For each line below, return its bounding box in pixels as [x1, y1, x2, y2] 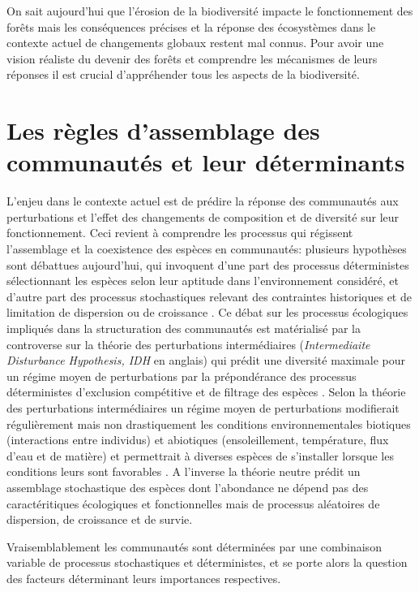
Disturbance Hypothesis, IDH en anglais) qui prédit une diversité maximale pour [6, 352, 405, 369]
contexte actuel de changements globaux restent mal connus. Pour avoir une [6, 34, 384, 51]
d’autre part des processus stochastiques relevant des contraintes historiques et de [6, 287, 412, 305]
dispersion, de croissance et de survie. [6, 511, 193, 528]
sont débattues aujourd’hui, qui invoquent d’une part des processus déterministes [6, 256, 409, 273]
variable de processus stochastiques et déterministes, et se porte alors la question [6, 554, 408, 571]
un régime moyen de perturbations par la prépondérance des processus [6, 367, 357, 384]
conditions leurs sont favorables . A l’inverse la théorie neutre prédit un [6, 463, 361, 480]
